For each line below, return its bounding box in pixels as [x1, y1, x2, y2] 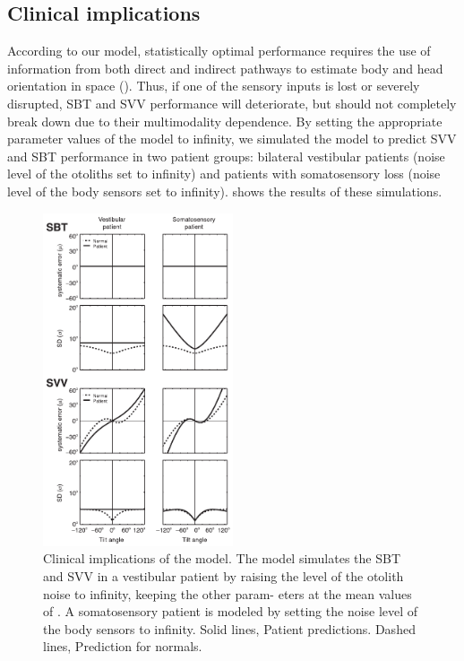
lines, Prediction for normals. [43, 637, 202, 656]
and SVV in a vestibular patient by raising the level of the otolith [43, 567, 404, 586]
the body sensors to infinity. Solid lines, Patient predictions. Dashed [43, 619, 416, 638]
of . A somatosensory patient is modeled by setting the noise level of [43, 602, 418, 621]
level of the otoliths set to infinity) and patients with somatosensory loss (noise [7, 164, 441, 183]
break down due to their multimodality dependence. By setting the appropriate [7, 111, 443, 130]
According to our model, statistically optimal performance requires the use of [7, 41, 431, 60]
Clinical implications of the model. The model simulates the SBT [43, 549, 401, 568]
